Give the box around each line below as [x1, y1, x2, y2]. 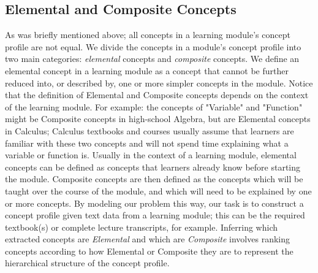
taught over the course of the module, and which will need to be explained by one [5, 184, 312, 197]
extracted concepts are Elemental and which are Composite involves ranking [5, 233, 290, 245]
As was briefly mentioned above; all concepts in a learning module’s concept [5, 28, 290, 41]
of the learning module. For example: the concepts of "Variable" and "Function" [5, 100, 303, 113]
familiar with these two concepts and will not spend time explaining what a [5, 136, 289, 149]
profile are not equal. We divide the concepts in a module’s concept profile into [5, 40, 301, 53]
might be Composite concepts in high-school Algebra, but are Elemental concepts [5, 112, 311, 125]
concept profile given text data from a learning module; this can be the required [5, 209, 305, 221]
